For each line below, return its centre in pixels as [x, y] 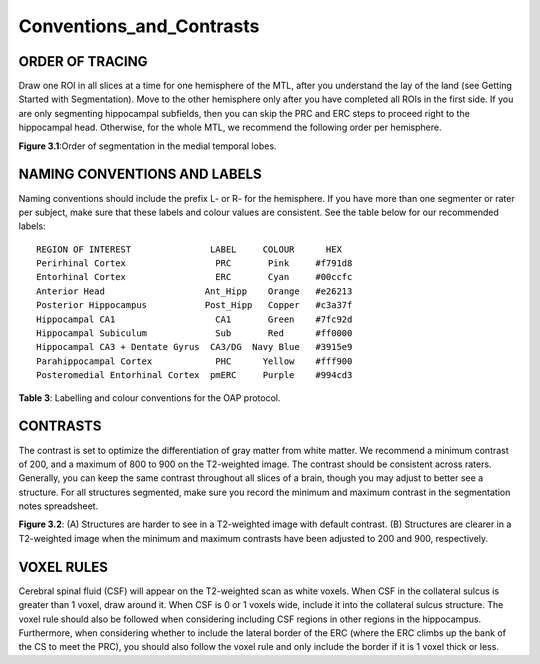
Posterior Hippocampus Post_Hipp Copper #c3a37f [194, 305]
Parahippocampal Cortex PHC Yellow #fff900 [194, 361]
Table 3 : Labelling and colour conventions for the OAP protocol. [149, 397]
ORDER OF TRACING [83, 61]
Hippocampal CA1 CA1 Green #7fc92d [194, 319]
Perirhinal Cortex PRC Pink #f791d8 [194, 263]
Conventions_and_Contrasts [139, 26]
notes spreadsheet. [58, 506]
